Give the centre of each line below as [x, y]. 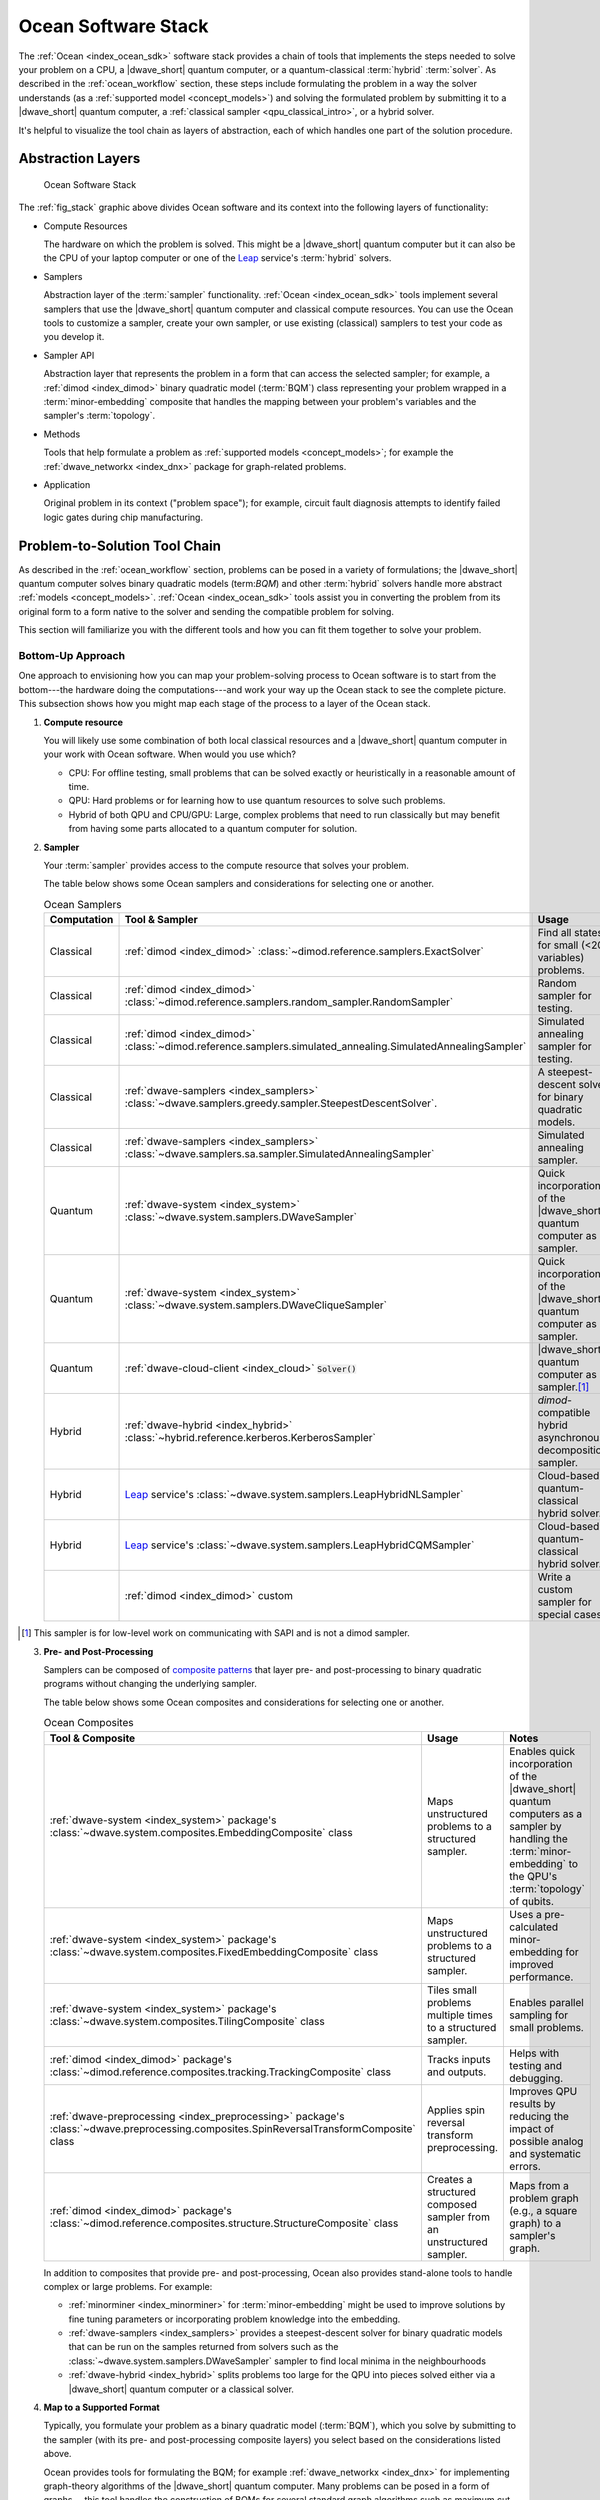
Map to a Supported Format [101, 2407]
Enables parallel [546, 2002]
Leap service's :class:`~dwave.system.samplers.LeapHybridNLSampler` [294, 1495]
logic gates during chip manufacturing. [123, 517]
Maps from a [539, 2185]
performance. [541, 1977]
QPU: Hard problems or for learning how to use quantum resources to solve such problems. [257, 801]
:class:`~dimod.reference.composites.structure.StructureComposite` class [224, 2223]
